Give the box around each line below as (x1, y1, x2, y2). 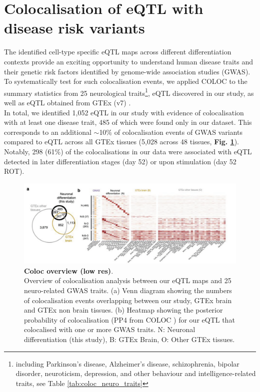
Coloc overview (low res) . (24, 265, 113, 276)
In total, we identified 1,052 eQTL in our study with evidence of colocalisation (4, 107, 244, 117)
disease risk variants (4, 17, 145, 38)
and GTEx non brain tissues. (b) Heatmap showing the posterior (24, 305, 223, 315)
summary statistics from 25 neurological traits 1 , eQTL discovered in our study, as (4, 86, 254, 98)
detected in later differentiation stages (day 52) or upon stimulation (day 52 (4, 156, 236, 166)
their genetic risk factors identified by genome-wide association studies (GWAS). (4, 66, 250, 76)
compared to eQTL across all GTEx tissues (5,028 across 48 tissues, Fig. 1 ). (4, 136, 239, 147)
